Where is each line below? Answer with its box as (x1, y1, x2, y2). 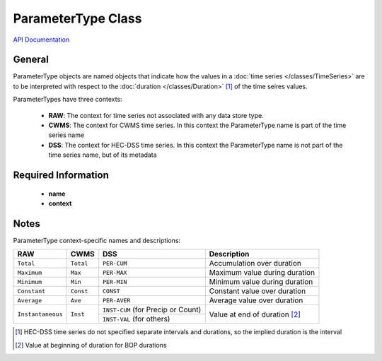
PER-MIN (103, 278, 127, 285)
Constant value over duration (209, 286, 306, 296)
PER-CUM (103, 259, 127, 267)
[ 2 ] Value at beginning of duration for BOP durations (15, 341, 167, 349)
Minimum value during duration (209, 277, 313, 287)
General (13, 54, 50, 66)
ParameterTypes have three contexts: (13, 95, 123, 104)
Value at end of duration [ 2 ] (209, 309, 301, 319)
